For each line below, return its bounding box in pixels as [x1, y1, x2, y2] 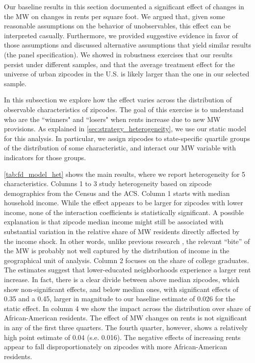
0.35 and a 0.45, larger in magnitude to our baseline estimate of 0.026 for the [4, 293, 235, 304]
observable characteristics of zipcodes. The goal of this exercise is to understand [4, 104, 244, 114]
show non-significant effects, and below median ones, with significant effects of [4, 284, 238, 294]
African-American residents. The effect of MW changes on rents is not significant [4, 313, 247, 323]
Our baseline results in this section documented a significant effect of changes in [4, 1, 244, 11]
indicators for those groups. [4, 152, 86, 162]
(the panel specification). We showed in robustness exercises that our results [4, 49, 232, 59]
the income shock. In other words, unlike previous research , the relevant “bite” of [4, 236, 250, 246]
